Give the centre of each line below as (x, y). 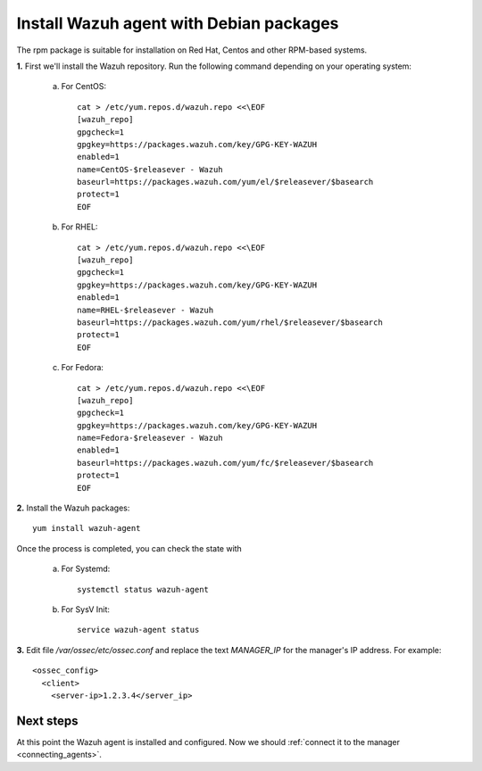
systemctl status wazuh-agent (143, 589)
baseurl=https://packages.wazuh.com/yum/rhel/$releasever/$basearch (230, 322)
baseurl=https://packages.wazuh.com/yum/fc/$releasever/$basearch (225, 463)
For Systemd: (86, 569)
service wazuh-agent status (138, 630)
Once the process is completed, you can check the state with (129, 548)
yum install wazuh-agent (87, 528)
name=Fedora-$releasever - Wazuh (150, 438)
